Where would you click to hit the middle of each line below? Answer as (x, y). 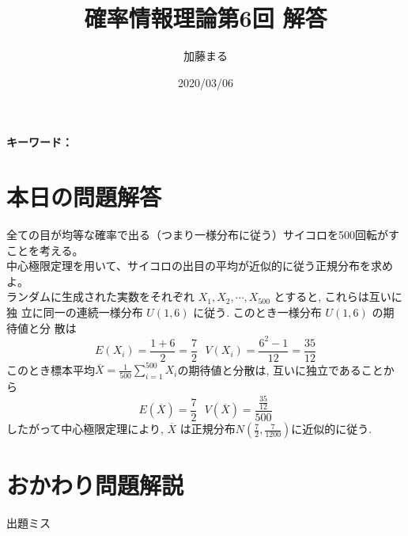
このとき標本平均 (51, 369)
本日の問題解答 (84, 197)
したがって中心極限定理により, (85, 429)
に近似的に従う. (332, 429)
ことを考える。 (45, 250)
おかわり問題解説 (95, 485)
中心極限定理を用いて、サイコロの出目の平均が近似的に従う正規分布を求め (200, 266)
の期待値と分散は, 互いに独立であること (280, 369)
